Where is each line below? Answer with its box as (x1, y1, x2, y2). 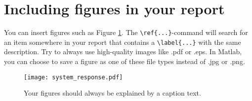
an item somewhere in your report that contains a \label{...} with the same (4, 36, 241, 47)
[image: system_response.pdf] (24, 73, 123, 81)
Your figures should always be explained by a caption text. (24, 88, 201, 98)
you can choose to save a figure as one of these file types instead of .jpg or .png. (4, 56, 245, 67)
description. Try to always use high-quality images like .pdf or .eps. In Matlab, (4, 46, 242, 57)
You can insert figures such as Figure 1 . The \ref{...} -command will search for (4, 27, 248, 37)
